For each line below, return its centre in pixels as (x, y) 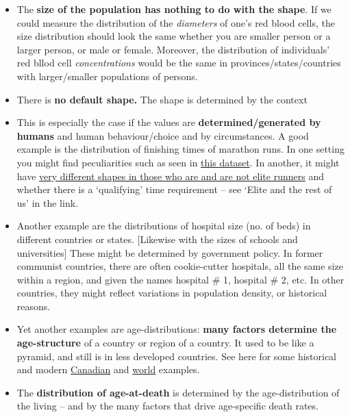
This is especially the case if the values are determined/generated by (169, 122)
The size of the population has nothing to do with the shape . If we (174, 9)
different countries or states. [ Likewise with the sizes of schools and (157, 239)
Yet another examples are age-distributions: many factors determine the (177, 329)
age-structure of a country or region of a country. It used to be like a (165, 343)
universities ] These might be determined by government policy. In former (170, 252)
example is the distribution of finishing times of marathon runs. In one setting (180, 149)
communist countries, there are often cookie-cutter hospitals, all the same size (180, 266)
